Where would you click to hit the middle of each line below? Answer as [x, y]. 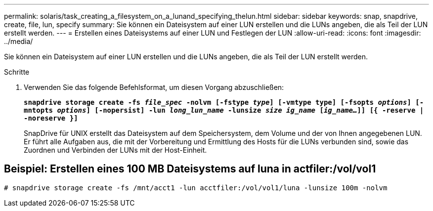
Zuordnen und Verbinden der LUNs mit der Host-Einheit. [115, 150]
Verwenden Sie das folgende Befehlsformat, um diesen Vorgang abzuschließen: [154, 87]
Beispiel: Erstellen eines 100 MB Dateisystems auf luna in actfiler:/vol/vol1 [190, 169]
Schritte [17, 72]
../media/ [19, 41]
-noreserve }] [51, 118]
